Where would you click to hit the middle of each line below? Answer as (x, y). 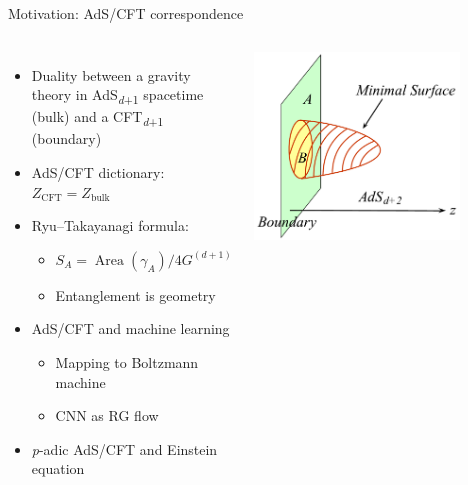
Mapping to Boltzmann (127, 362)
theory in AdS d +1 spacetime (117, 95)
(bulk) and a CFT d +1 (97, 118)
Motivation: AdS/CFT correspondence (126, 13)
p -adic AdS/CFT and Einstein (124, 448)
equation (58, 468)
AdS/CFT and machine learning (130, 328)
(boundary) (66, 138)
